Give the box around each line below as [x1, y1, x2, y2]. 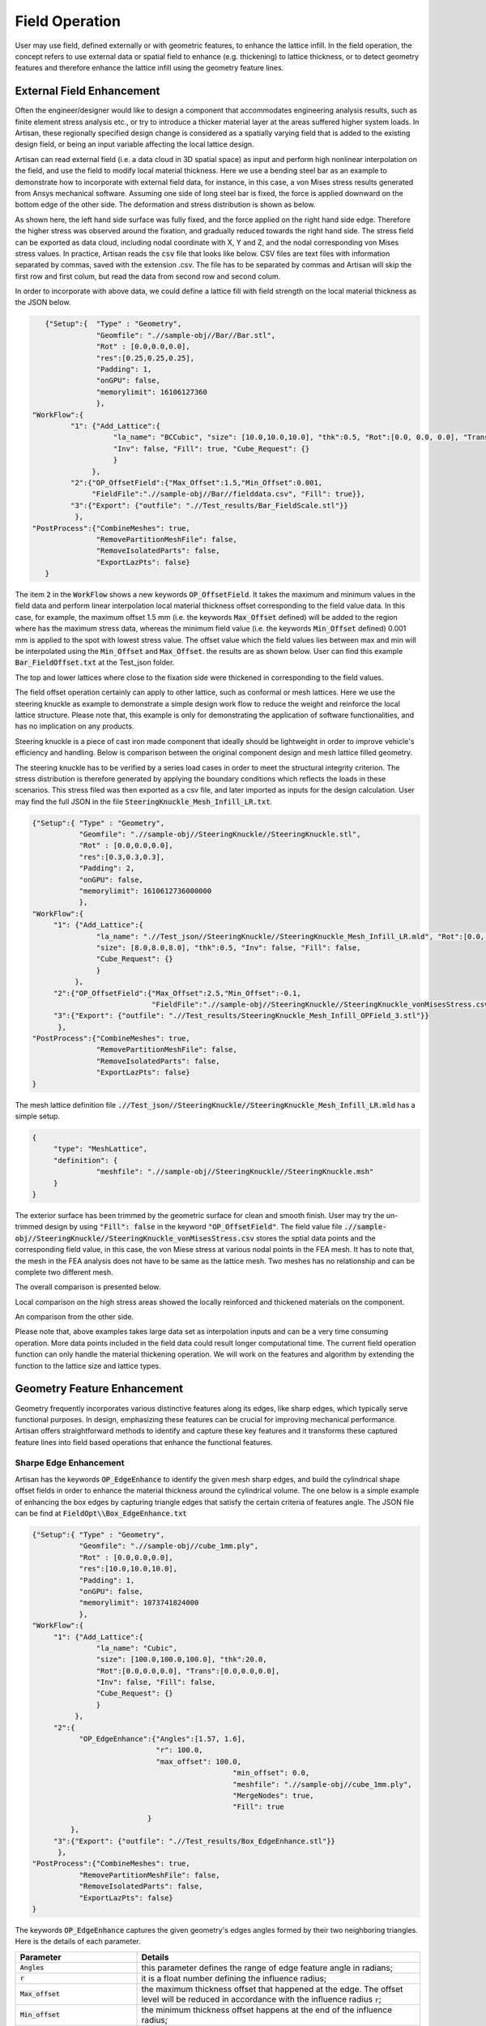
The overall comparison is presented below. [15, 1282, 161, 1292]
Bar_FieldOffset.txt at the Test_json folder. [15, 657, 175, 668]
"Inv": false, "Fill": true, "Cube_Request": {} [113, 444, 310, 453]
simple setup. [15, 1111, 61, 1122]
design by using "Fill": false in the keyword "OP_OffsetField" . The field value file [45, 1222, 343, 1232]
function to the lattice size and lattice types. [15, 1361, 161, 1370]
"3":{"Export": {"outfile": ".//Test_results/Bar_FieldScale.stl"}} [70, 501, 348, 510]
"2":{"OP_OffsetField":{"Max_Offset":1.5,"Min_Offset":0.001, [70, 478, 323, 487]
